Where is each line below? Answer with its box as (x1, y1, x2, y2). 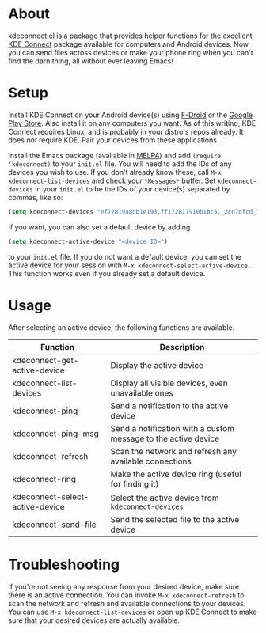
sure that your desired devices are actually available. (8, 615, 180, 625)
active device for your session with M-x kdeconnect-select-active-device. (8, 260, 252, 270)
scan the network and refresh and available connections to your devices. (8, 598, 246, 608)
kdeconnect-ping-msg (12, 428, 99, 439)
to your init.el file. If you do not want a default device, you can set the (8, 252, 241, 261)
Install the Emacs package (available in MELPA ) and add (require (8, 150, 222, 160)
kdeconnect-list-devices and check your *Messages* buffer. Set (8, 176, 216, 185)
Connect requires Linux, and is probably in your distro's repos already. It (8, 127, 244, 136)
